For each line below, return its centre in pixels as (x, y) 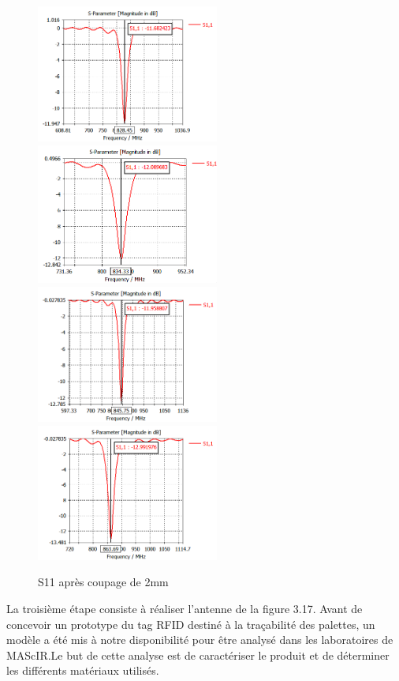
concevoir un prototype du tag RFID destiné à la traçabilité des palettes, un (191, 624)
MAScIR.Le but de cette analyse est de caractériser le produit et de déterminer (198, 655)
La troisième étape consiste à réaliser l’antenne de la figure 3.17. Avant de (185, 608)
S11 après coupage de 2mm (103, 582)
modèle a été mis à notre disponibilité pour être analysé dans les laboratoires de (200, 640)
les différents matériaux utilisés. (83, 670)
